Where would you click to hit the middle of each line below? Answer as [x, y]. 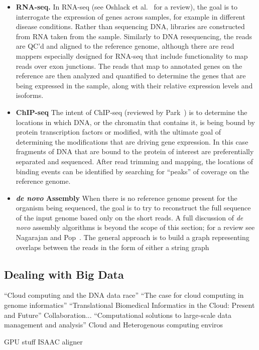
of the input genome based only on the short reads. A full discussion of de [129, 217]
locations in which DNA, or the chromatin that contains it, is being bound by [135, 122]
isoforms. [30, 95]
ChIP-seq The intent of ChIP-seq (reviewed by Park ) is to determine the [132, 112]
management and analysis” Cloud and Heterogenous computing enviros [113, 325]
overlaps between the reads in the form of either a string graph [112, 247]
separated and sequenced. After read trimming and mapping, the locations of [134, 161]
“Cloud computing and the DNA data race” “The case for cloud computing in [124, 295]
